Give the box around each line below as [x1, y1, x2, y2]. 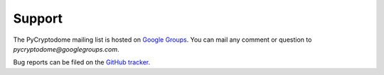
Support [13, 11, 63, 26]
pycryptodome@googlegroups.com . [13, 45, 119, 53]
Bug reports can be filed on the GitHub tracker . [13, 58, 151, 67]
